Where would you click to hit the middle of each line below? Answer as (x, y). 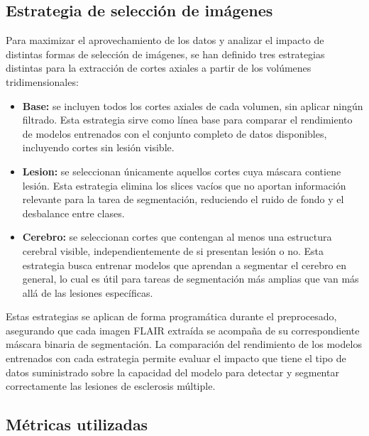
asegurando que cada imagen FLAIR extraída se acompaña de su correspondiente (183, 330)
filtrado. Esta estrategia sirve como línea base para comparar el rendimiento (187, 120)
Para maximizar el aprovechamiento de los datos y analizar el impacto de (165, 40)
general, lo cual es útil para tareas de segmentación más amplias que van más (191, 279)
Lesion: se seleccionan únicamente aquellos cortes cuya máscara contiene (182, 171)
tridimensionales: (42, 81)
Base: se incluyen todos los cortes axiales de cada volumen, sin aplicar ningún (193, 105)
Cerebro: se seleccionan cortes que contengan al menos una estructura (177, 237)
